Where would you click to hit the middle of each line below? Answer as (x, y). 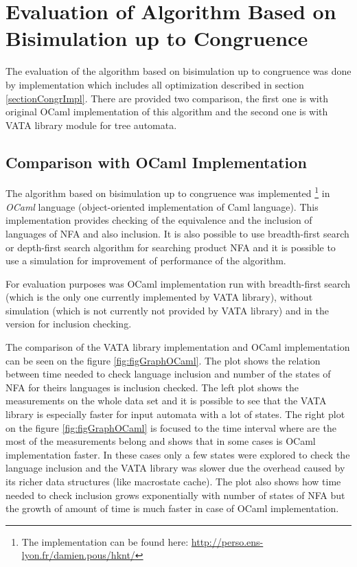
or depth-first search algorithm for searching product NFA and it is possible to (171, 247)
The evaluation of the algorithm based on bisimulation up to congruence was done (178, 71)
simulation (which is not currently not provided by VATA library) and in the (167, 310)
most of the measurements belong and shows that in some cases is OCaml (161, 441)
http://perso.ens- (227, 541)
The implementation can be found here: (105, 541)
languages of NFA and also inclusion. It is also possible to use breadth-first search (177, 233)
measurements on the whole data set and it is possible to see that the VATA (166, 401)
